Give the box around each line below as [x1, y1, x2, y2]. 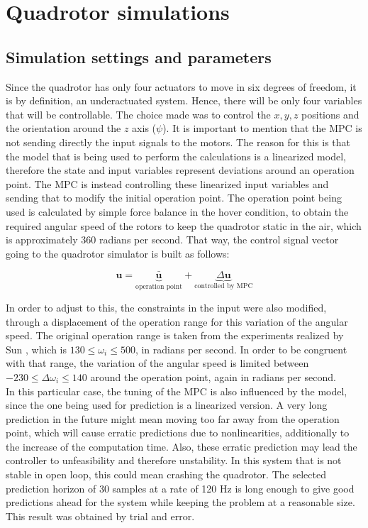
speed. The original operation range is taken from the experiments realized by [6, 328, 344, 343]
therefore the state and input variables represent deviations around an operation [6, 163, 355, 177]
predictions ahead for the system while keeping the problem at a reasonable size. [6, 495, 355, 510]
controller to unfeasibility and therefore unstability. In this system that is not [6, 453, 342, 468]
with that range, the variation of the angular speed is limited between [6, 356, 309, 370]
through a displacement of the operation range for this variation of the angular [6, 314, 348, 329]
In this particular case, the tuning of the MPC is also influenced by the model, [6, 383, 347, 398]
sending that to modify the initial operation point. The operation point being [6, 190, 342, 205]
